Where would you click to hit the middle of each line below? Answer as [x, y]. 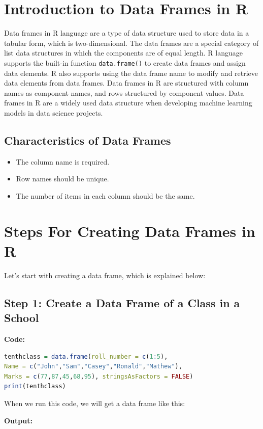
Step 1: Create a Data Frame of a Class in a [122, 302]
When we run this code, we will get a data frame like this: [95, 403]
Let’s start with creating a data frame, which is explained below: [105, 275]
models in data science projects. [54, 112]
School [22, 318]
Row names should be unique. [62, 179]
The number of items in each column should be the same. [105, 195]
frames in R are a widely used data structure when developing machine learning [128, 103]
